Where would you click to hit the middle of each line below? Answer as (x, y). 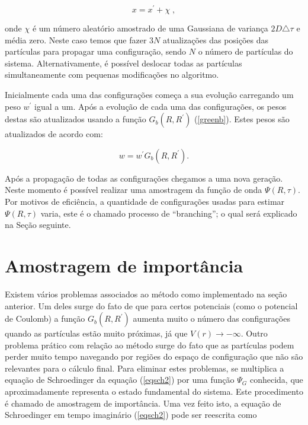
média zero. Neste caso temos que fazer (76, 39)
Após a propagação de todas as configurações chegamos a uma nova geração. (144, 178)
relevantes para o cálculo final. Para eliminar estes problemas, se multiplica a (145, 368)
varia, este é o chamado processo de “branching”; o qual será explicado (169, 213)
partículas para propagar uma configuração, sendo (96, 51)
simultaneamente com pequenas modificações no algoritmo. (112, 74)
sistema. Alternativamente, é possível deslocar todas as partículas (123, 63)
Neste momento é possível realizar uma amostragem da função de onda (134, 190)
